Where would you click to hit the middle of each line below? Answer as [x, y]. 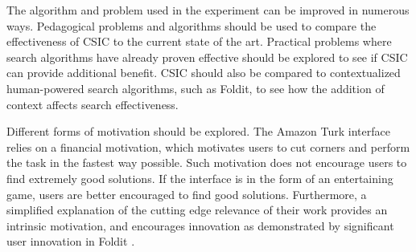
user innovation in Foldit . [71, 241]
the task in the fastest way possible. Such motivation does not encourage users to [207, 163]
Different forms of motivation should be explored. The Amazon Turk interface [198, 131]
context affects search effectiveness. [93, 104]
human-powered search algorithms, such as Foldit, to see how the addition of [196, 88]
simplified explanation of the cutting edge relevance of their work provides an [197, 210]
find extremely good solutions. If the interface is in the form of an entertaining [200, 178]
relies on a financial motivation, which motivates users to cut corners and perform [208, 146]
